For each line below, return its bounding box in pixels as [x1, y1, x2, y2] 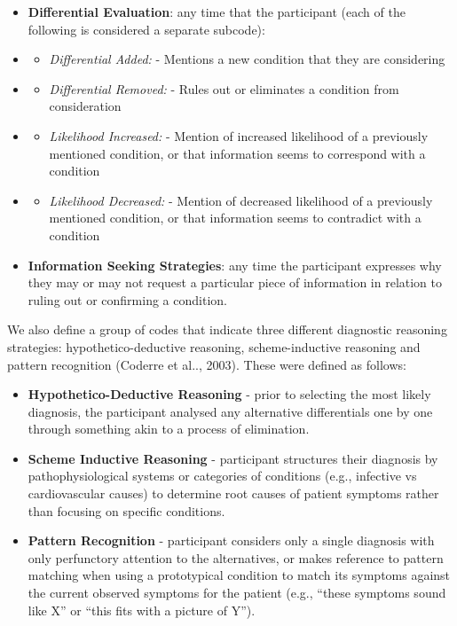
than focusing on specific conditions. [28, 501, 225, 520]
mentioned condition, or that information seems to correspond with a [49, 144, 426, 162]
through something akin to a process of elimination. [28, 419, 310, 438]
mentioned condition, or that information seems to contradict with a [49, 208, 422, 227]
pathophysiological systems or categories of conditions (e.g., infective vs [28, 466, 417, 485]
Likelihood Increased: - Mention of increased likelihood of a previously [49, 126, 429, 145]
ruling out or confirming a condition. [28, 290, 227, 309]
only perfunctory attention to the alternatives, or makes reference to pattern [28, 548, 444, 567]
